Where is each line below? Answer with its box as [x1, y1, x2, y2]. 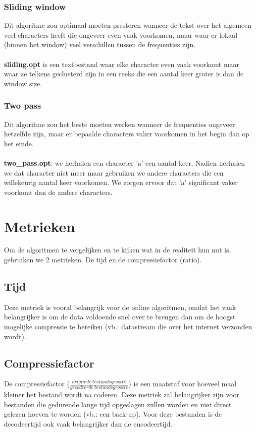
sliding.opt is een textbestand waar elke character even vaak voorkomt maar [4, 59, 240, 69]
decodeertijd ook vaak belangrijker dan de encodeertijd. [4, 419, 173, 429]
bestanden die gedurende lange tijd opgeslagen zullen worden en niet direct [4, 399, 232, 409]
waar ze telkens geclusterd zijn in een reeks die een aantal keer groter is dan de [4, 68, 244, 79]
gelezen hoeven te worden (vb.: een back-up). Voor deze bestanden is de [4, 409, 222, 419]
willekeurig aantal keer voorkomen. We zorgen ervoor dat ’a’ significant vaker [4, 177, 238, 187]
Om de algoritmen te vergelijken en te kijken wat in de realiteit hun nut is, [4, 245, 231, 255]
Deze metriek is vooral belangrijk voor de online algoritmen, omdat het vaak [4, 302, 236, 312]
